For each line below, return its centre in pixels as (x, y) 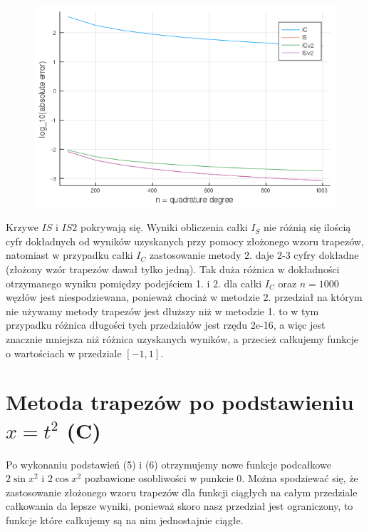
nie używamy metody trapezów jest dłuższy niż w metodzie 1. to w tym (162, 311)
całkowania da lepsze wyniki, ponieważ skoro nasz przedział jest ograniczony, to (180, 506)
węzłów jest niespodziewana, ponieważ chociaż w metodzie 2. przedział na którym (184, 297)
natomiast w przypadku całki (69, 255)
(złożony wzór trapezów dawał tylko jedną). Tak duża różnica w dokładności (173, 269)
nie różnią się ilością (307, 227)
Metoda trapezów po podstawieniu (180, 402)
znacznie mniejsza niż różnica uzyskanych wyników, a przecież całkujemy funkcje (182, 339)
